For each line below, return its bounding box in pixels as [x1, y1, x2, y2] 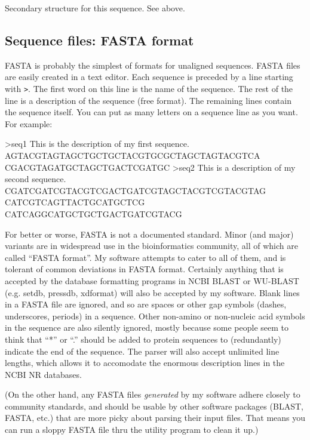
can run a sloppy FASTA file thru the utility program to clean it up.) [5, 423, 259, 436]
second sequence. [5, 173, 66, 185]
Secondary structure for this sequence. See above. [5, 2, 185, 14]
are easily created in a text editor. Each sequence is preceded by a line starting [5, 70, 293, 83]
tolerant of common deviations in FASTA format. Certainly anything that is [5, 263, 284, 275]
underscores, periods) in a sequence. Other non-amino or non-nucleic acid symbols [5, 309, 305, 322]
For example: [5, 117, 53, 130]
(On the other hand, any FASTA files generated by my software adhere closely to [5, 388, 300, 401]
